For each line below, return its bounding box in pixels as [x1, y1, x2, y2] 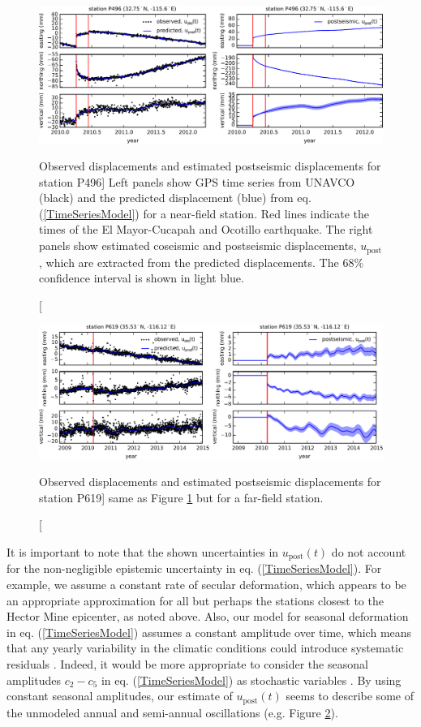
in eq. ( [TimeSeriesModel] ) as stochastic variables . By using [101, 671, 402, 688]
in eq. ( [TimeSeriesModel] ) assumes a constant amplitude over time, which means [6, 623, 412, 640]
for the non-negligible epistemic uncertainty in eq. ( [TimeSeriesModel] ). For [6, 560, 382, 577]
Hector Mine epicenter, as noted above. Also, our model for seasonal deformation [6, 608, 409, 625]
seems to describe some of [286, 687, 414, 704]
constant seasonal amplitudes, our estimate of [6, 687, 233, 704]
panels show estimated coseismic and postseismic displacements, [39, 237, 357, 254]
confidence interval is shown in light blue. [39, 269, 244, 286]
